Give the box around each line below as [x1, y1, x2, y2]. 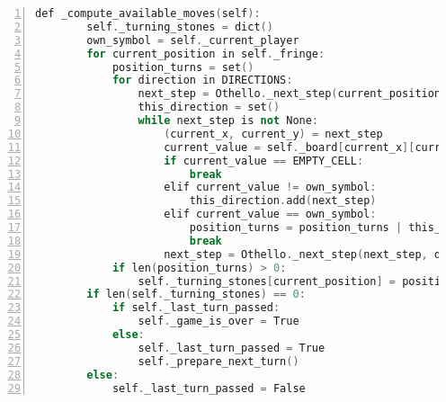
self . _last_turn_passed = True [138, 341, 326, 354]
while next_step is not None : [138, 114, 319, 127]
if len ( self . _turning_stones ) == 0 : [86, 288, 306, 301]
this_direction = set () [138, 101, 281, 114]
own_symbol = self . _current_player [86, 33, 299, 47]
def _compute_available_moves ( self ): [35, 7, 261, 20]
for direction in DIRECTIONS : [111, 74, 293, 87]
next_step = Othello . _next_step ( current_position [138, 87, 442, 101]
